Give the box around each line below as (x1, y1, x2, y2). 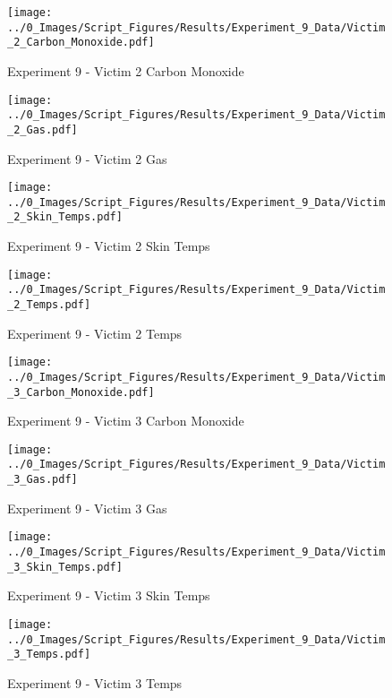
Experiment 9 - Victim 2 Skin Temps (7, 237, 210, 255)
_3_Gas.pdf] (7, 473, 78, 487)
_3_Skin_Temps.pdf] (7, 560, 123, 573)
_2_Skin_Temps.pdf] (7, 211, 123, 224)
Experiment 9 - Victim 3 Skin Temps (7, 586, 210, 605)
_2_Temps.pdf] (7, 298, 91, 311)
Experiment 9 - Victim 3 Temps (7, 673, 183, 692)
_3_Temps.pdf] (7, 648, 91, 661)
